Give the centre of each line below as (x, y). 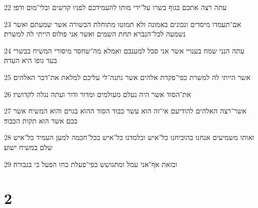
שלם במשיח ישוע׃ (28, 147)
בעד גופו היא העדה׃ (31, 60)
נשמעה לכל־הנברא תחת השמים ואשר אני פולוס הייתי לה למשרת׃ (95, 34)
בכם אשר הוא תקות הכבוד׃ (41, 120)
